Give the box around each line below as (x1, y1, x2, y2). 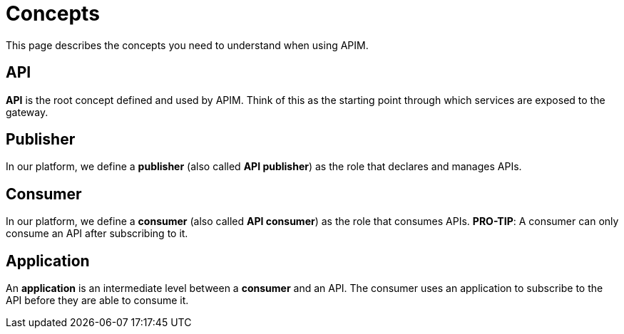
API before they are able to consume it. (6, 294, 189, 307)
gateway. (6, 105, 48, 118)
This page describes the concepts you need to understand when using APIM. (6, 38, 369, 51)
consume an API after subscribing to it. (6, 227, 188, 240)
